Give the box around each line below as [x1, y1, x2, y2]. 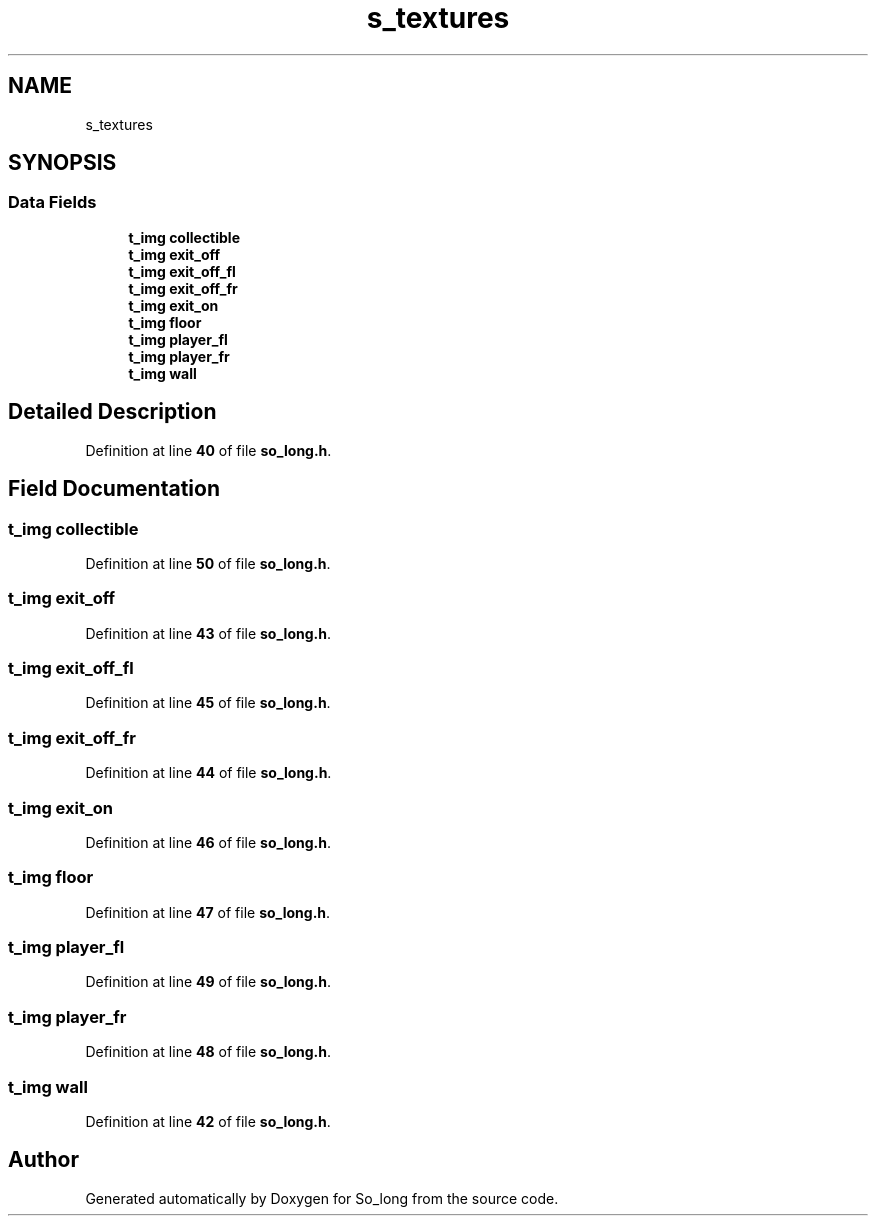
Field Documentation [8, 476, 220, 502]
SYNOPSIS [8, 150, 117, 176]
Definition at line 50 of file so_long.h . [85, 554, 331, 572]
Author [8, 1147, 79, 1173]
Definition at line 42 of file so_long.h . [85, 1112, 331, 1130]
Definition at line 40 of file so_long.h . [85, 441, 332, 459]
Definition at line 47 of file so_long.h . [85, 903, 331, 921]
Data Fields [8, 192, 97, 213]
